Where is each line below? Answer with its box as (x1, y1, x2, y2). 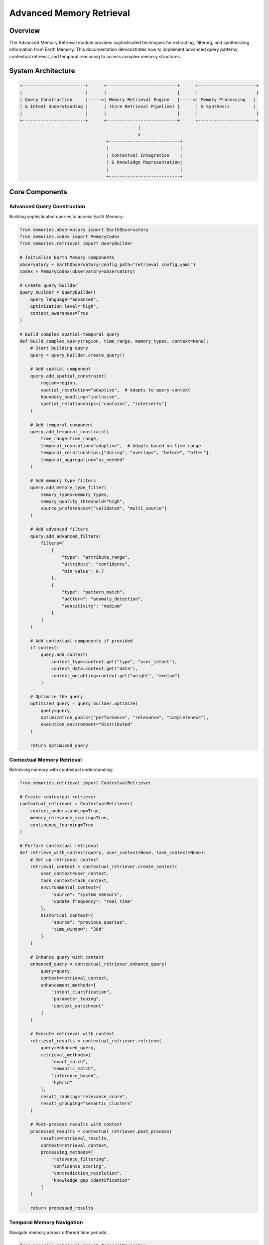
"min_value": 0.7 (61, 568, 104, 574)
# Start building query (30, 345, 88, 351)
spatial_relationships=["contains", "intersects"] (40, 401, 167, 407)
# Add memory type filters (30, 478, 97, 483)
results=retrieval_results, (40, 1135, 110, 1141)
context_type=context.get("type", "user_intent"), (51, 659, 178, 664)
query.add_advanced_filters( (30, 533, 102, 539)
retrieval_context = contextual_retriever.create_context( (30, 864, 178, 869)
